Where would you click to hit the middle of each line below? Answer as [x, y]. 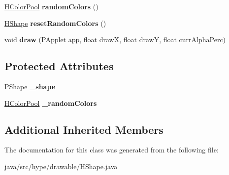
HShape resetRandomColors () [55, 23]
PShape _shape [30, 86]
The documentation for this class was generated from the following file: [112, 150]
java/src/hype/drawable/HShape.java [61, 166]
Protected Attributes [59, 66]
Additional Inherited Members [84, 129]
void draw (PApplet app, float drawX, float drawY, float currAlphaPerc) [115, 39]
